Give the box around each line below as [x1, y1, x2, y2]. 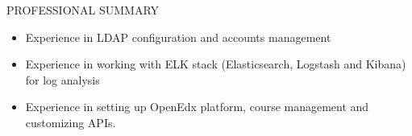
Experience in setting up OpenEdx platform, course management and [25, 98, 369, 115]
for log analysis [25, 71, 100, 88]
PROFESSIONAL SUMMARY [6, 2, 160, 18]
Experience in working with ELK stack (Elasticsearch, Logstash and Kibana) [25, 56, 406, 72]
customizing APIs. [25, 113, 116, 130]
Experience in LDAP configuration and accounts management [25, 28, 331, 45]
